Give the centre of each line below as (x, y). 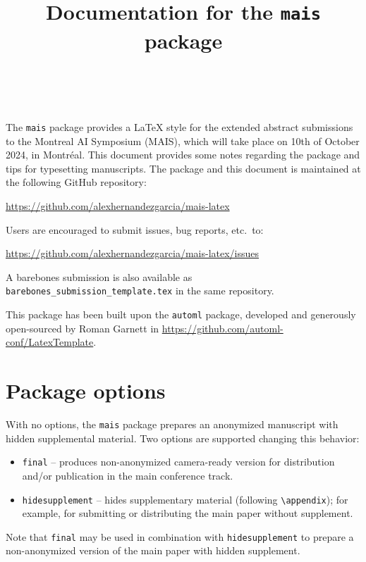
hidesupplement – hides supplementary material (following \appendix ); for (185, 499)
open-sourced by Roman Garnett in (83, 328)
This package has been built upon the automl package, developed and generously (181, 314)
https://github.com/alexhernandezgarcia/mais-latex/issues (133, 253)
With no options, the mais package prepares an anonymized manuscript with (172, 424)
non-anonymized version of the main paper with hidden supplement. (153, 550)
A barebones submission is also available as (99, 276)
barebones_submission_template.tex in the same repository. (140, 291)
